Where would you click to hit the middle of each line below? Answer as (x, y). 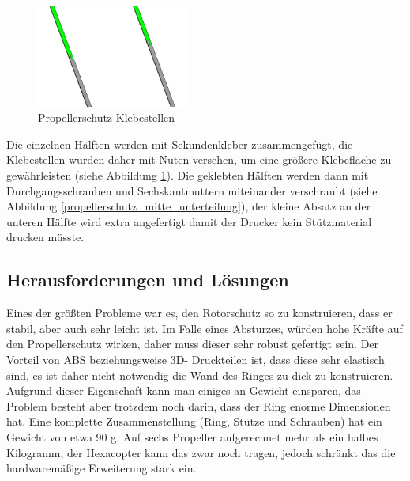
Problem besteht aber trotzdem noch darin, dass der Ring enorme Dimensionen (199, 405)
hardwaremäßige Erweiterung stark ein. (102, 468)
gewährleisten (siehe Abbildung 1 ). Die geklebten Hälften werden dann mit (188, 175)
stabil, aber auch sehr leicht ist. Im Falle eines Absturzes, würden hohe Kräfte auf (205, 328)
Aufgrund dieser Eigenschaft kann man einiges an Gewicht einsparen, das (184, 390)
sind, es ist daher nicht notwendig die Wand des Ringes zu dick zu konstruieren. (200, 375)
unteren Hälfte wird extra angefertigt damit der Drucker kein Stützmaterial (189, 221)
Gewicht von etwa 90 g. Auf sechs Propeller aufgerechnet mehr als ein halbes (192, 436)
